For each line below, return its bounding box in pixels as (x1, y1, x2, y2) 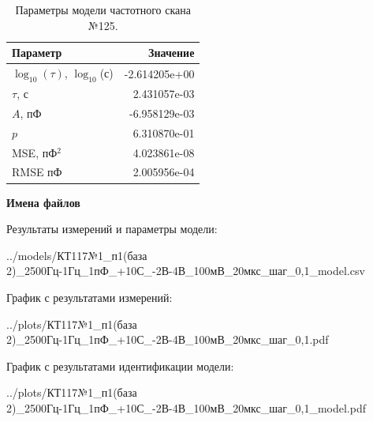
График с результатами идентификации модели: (6, 357, 234, 374)
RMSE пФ (12, 164, 62, 180)
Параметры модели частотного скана (15, 2, 191, 17)
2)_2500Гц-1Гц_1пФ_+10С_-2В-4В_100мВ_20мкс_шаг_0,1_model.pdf (6, 399, 366, 416)
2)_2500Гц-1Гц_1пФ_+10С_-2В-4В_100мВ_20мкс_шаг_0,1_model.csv (6, 262, 365, 279)
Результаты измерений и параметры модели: (6, 220, 218, 237)
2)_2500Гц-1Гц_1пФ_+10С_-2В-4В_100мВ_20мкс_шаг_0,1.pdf (6, 331, 329, 348)
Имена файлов (6, 194, 80, 210)
